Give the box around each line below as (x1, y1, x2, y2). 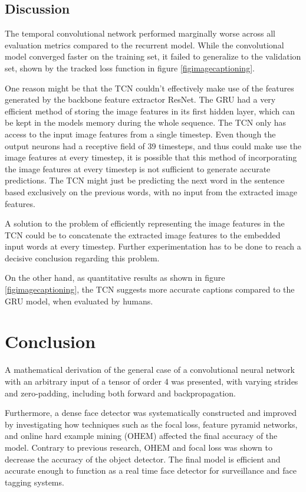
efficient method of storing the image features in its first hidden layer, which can (5, 104, 295, 117)
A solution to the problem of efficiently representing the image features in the (5, 217, 285, 229)
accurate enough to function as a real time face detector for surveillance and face (5, 464, 297, 477)
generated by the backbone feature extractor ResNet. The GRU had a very (5, 93, 276, 106)
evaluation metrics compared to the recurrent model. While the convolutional (5, 38, 284, 51)
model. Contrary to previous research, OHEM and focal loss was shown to (5, 441, 272, 453)
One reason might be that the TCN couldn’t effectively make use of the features (5, 81, 294, 94)
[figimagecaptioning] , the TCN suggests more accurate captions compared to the (5, 283, 295, 296)
